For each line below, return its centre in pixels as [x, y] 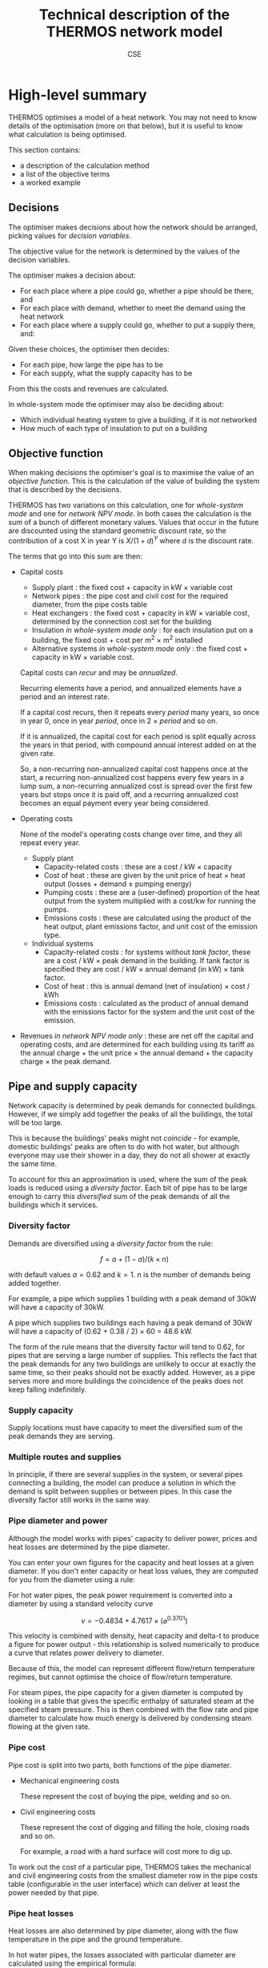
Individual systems [62, 943]
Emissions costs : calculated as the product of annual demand [146, 1003]
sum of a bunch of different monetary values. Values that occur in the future [134, 522]
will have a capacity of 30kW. [57, 1307]
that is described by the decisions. [65, 490]
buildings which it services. [53, 1205]
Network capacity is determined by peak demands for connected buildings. [133, 1106]
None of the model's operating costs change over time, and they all [131, 834]
